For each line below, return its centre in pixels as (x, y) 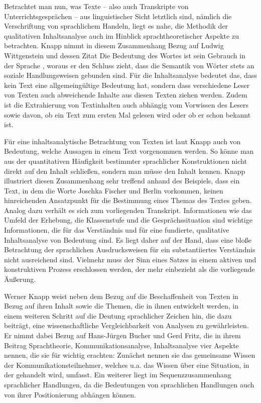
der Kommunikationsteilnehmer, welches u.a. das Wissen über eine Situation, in (127, 365)
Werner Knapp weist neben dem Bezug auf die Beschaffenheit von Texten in (121, 296)
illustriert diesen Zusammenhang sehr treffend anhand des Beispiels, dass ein (122, 181)
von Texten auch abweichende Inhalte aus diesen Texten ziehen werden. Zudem (126, 95)
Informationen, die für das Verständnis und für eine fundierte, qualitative (117, 230)
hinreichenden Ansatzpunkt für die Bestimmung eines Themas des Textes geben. (128, 200)
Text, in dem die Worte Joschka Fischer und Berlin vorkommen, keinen (114, 190)
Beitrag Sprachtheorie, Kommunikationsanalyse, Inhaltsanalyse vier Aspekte (121, 345)
